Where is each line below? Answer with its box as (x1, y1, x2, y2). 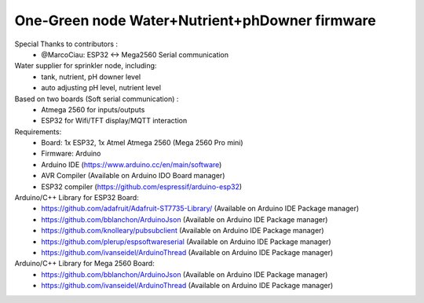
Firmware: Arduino (41, 149, 101, 159)
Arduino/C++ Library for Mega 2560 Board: (14, 259, 155, 268)
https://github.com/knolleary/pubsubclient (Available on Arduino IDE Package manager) (41, 226, 325, 235)
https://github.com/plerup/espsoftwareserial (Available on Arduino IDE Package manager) (41, 236, 331, 246)
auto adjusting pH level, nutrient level (41, 83, 161, 93)
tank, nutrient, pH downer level (41, 71, 141, 82)
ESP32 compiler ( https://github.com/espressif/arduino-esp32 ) (41, 181, 243, 192)
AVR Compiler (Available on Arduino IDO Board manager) (41, 171, 225, 181)
